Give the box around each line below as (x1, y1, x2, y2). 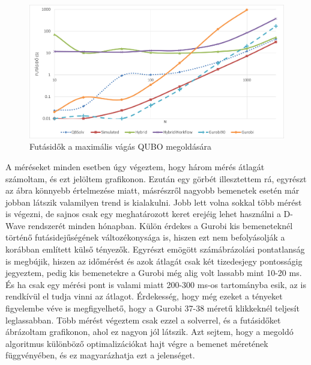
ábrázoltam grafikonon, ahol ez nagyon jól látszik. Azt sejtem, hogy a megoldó (5, 325, 294, 338)
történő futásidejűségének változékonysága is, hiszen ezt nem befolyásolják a (5, 231, 285, 244)
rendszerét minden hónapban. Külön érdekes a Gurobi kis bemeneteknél (28, 219, 293, 232)
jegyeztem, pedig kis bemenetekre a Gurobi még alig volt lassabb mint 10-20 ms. (5, 266, 302, 279)
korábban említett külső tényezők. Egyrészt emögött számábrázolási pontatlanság (5, 243, 305, 256)
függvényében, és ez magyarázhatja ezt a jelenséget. (5, 349, 195, 361)
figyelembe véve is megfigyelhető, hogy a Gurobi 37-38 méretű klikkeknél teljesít (5, 302, 300, 314)
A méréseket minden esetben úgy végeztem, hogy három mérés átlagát (5, 160, 265, 173)
